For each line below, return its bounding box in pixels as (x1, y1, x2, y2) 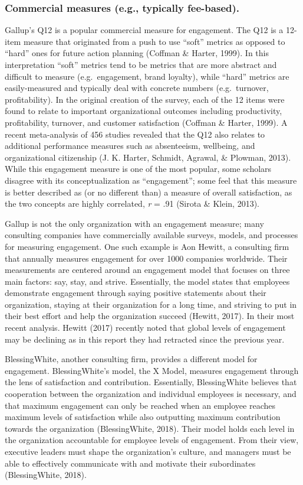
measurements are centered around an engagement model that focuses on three (5, 263, 290, 276)
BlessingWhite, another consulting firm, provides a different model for (5, 353, 258, 365)
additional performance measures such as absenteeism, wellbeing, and (5, 139, 255, 152)
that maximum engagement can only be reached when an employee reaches (5, 399, 275, 411)
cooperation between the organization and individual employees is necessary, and (5, 388, 297, 400)
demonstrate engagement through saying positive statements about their (5, 287, 266, 299)
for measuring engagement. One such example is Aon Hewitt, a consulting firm (5, 240, 289, 252)
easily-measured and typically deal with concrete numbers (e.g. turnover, (5, 82, 269, 94)
